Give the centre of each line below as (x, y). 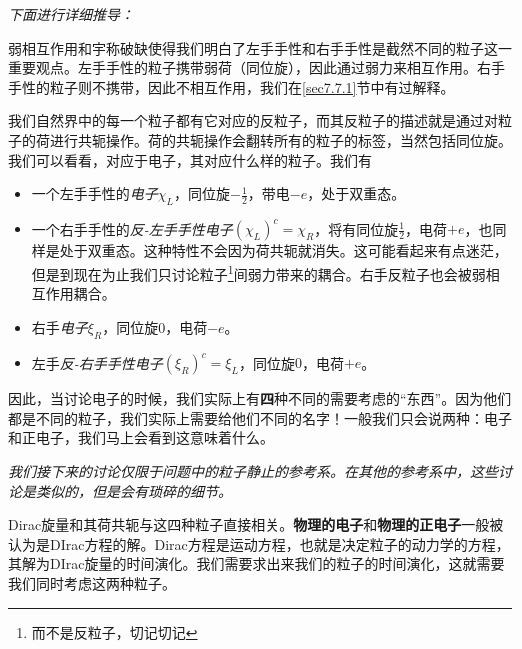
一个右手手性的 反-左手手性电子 (132, 228)
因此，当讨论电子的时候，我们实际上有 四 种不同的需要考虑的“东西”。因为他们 (260, 398)
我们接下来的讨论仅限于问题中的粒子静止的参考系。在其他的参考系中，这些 (253, 470)
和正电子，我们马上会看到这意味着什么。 (141, 437)
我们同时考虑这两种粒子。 (92, 582)
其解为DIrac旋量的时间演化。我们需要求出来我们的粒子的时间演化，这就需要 (256, 563)
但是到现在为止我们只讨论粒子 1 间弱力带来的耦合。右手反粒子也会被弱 (258, 272)
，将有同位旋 (356, 228)
